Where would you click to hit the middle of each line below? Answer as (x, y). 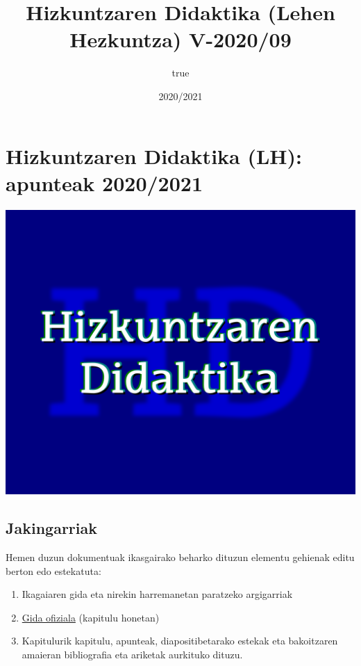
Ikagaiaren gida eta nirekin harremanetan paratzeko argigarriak (157, 594)
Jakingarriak (51, 528)
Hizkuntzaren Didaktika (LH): (154, 155)
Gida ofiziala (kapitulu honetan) (91, 617)
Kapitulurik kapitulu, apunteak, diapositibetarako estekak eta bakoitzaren (180, 641)
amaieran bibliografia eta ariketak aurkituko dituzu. (132, 654)
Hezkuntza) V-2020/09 (180, 39)
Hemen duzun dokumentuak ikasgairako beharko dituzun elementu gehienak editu (180, 557)
